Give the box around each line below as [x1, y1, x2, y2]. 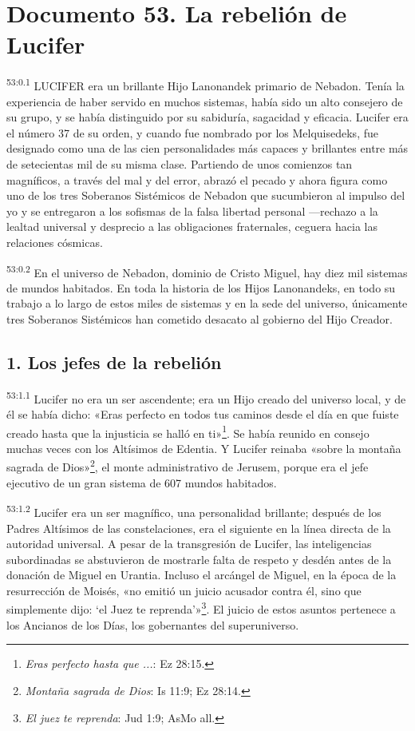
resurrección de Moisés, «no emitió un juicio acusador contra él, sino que [6, 582, 362, 598]
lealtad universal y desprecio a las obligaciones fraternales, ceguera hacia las [6, 218, 377, 235]
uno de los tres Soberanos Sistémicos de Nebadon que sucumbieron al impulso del [6, 187, 405, 204]
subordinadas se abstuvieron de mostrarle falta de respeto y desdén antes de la [6, 550, 392, 567]
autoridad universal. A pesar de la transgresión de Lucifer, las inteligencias [6, 535, 372, 552]
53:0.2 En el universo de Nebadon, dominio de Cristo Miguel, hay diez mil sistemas [6, 261, 408, 280]
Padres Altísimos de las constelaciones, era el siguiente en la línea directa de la [6, 519, 391, 536]
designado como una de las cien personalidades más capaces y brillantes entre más [6, 140, 409, 157]
